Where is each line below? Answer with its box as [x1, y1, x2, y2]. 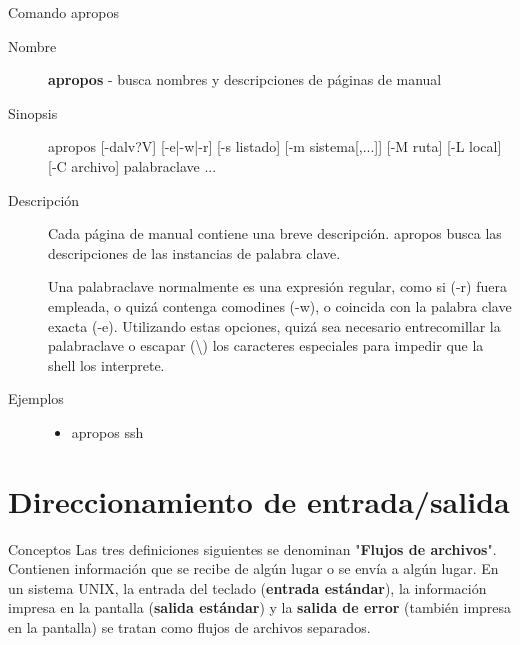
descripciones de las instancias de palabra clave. [48, 242, 341, 263]
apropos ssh [71, 421, 144, 442]
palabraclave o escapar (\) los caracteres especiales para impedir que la [48, 335, 484, 356]
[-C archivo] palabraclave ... [48, 155, 217, 176]
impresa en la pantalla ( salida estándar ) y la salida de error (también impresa [8, 597, 512, 618]
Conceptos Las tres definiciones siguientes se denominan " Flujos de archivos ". [8, 538, 497, 559]
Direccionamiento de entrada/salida [8, 480, 510, 521]
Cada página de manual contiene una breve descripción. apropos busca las [48, 223, 502, 244]
